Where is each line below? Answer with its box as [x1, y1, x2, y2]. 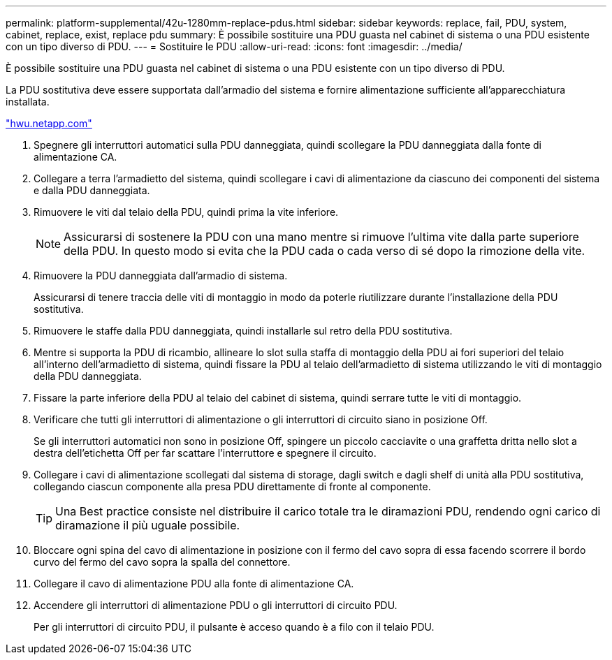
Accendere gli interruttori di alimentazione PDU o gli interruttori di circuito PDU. [34, 599, 398, 611]
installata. [6, 96, 50, 108]
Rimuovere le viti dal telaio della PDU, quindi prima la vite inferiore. [34, 206, 339, 218]
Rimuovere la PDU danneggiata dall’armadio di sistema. [34, 270, 288, 281]
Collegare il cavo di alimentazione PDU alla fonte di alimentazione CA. [34, 578, 354, 589]
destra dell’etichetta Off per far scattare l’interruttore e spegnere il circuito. [34, 447, 377, 459]
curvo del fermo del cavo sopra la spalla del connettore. [34, 556, 291, 568]
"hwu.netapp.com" [6, 117, 92, 129]
